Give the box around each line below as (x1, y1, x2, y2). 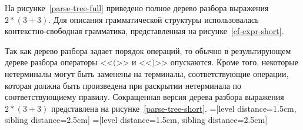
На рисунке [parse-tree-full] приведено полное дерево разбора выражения (5, 2, 269, 14)
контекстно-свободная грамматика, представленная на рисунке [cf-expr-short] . (5, 25, 284, 37)
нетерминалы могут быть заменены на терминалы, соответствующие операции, (5, 67, 289, 79)
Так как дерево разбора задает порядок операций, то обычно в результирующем (5, 44, 291, 56)
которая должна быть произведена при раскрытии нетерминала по (5, 79, 242, 91)
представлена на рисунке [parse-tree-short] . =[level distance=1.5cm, (51, 102, 297, 114)
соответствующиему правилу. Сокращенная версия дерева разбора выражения (5, 91, 284, 103)
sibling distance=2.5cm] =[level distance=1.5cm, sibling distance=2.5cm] (5, 114, 268, 126)
